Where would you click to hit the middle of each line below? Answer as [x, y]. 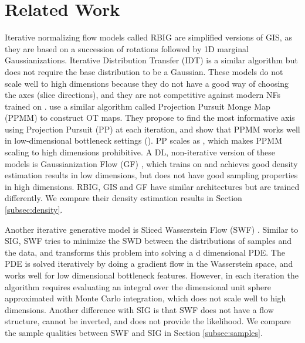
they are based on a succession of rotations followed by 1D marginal [127, 48]
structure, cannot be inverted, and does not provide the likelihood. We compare [148, 321]
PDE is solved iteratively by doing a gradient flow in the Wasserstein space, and [149, 264]
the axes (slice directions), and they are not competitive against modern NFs [143, 95]
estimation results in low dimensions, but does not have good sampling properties [151, 175]
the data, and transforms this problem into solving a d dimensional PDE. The [145, 252]
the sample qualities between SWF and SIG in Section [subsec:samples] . [134, 332]
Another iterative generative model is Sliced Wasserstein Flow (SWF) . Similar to [152, 229]
